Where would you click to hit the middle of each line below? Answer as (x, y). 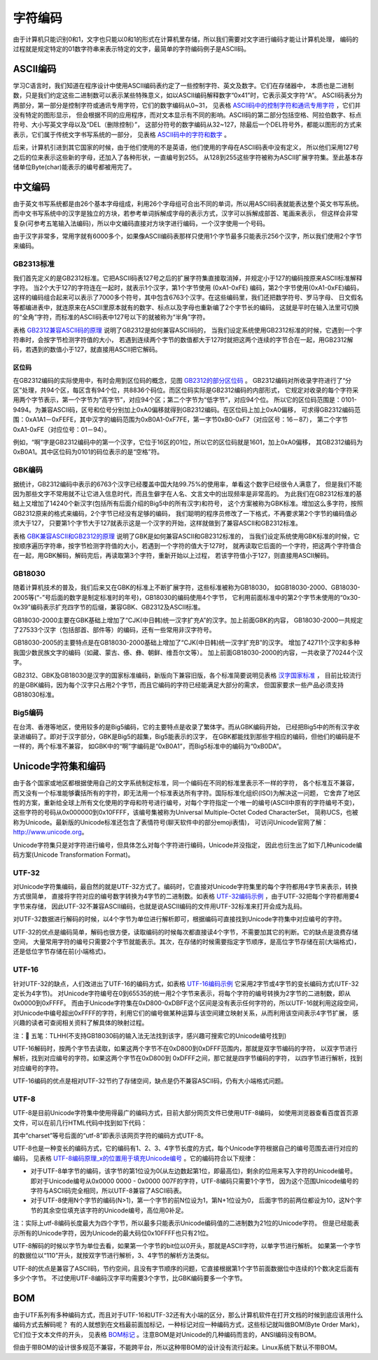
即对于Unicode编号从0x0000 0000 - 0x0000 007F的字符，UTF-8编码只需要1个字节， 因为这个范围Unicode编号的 (195, 1181)
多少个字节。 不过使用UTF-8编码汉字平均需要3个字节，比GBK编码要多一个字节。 (129, 1278)
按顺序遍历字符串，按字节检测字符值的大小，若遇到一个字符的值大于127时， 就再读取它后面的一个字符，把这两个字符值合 (187, 545)
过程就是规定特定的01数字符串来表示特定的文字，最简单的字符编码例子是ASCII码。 (131, 48)
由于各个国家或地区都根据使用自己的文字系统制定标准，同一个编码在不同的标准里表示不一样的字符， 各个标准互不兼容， (185, 783)
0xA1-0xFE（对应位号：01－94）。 (62, 429)
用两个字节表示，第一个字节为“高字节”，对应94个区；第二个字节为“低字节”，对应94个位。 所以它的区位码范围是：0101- (185, 400)
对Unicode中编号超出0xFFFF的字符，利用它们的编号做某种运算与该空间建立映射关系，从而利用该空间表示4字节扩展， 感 (186, 1013)
